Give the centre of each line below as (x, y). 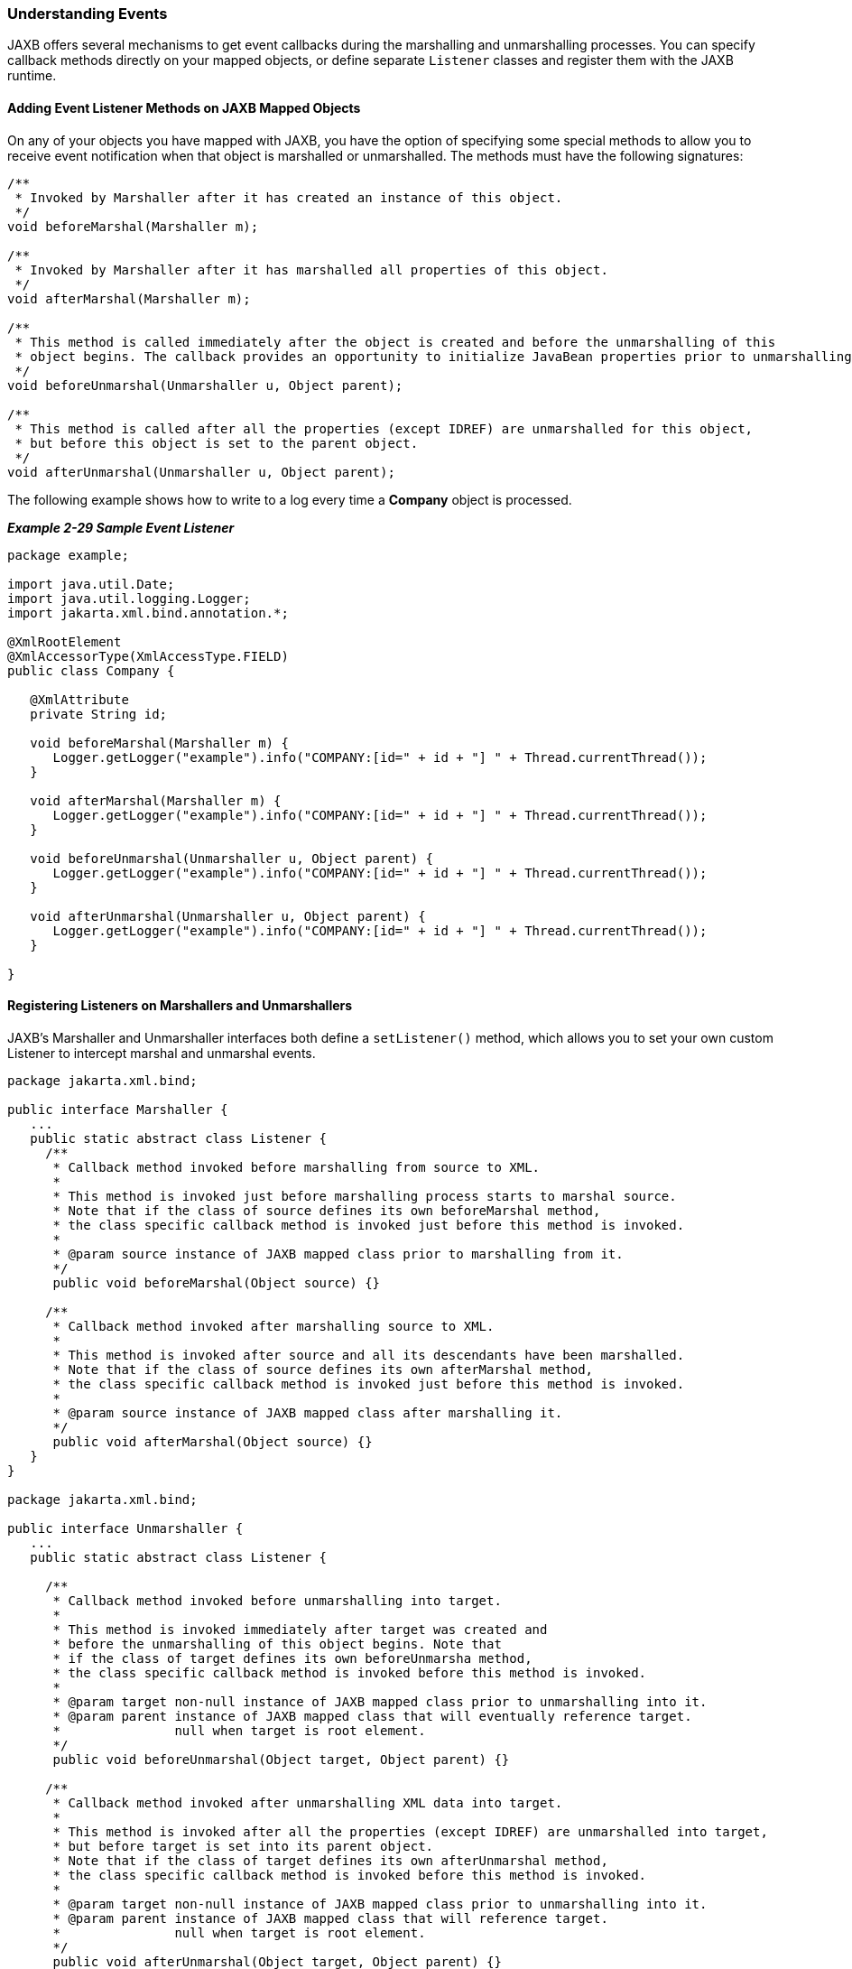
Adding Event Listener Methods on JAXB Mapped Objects (184, 107)
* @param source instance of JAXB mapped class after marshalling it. (308, 1412)
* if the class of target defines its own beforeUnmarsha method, (292, 1658)
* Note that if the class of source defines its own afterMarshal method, (323, 1369)
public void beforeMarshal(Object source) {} (217, 1282)
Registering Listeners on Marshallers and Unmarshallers (180, 1006)
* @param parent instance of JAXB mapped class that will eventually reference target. (372, 1716)
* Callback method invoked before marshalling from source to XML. (296, 1167)
